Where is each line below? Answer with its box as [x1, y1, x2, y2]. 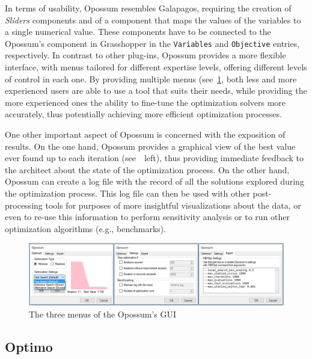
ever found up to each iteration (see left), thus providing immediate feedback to [5, 152, 304, 164]
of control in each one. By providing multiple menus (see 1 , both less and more [5, 72, 297, 85]
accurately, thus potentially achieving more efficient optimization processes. [5, 108, 282, 120]
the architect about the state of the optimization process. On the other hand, [5, 163, 290, 176]
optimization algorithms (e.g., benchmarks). [5, 222, 167, 235]
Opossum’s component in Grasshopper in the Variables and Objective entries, [5, 37, 300, 49]
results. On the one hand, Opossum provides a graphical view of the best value [5, 140, 296, 152]
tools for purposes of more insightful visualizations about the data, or [45, 198, 301, 211]
